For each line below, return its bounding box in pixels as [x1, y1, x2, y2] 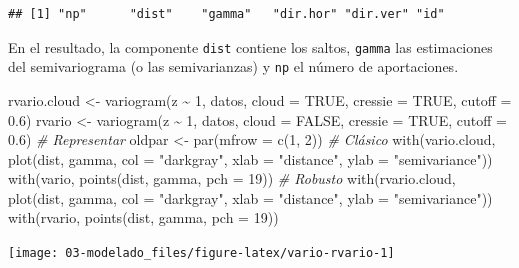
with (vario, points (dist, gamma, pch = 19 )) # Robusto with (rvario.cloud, [8, 168, 456, 189]
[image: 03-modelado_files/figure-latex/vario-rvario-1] [8, 246, 395, 261]
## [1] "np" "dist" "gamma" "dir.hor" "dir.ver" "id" [8, 7, 445, 21]
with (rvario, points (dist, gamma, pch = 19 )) [8, 207, 279, 228]
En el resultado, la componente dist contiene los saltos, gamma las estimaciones [8, 36, 493, 57]
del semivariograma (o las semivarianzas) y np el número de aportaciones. [8, 56, 459, 77]
